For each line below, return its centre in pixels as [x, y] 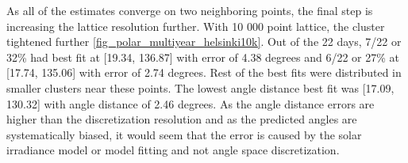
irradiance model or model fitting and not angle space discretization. [173, 150]
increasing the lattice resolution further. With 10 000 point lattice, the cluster [196, 26]
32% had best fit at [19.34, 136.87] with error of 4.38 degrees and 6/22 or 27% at [203, 57]
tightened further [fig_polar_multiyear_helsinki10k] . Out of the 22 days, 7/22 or [204, 42]
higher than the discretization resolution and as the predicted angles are [182, 119]
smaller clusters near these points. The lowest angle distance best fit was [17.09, [200, 87]
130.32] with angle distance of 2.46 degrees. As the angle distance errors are [191, 103]
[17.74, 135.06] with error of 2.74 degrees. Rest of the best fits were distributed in [204, 72]
